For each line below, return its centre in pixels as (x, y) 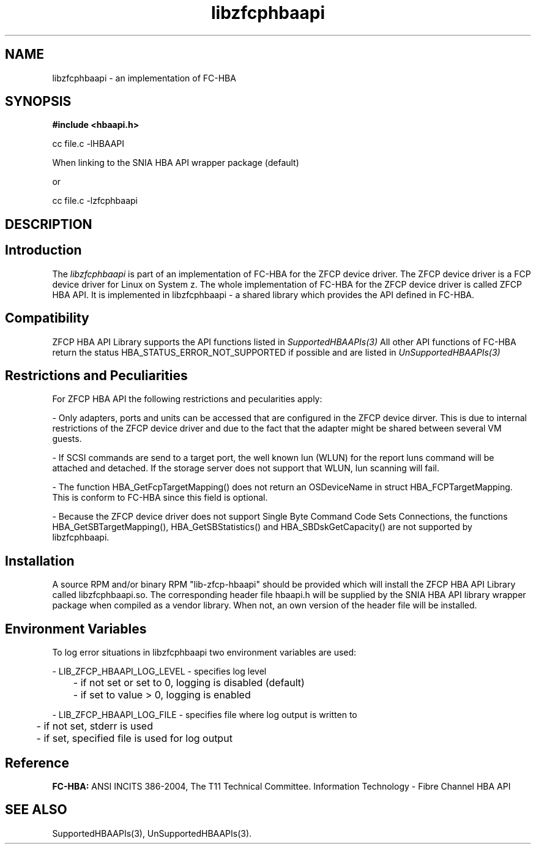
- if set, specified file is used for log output (134, 739)
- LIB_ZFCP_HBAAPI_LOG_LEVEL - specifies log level (159, 671)
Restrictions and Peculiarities (96, 375)
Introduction (43, 250)
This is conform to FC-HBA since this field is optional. (160, 498)
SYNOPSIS (38, 102)
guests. (67, 439)
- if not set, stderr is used (95, 726)
